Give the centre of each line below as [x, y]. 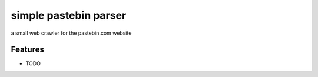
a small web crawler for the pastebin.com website [71, 33]
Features [27, 50]
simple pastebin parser [69, 15]
